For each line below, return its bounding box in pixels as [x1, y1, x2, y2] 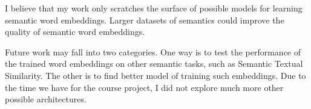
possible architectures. [5, 93, 87, 105]
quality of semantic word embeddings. [5, 25, 145, 38]
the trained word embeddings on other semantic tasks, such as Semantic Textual [5, 57, 303, 70]
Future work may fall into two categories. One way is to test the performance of [5, 45, 301, 58]
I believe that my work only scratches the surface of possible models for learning [5, 2, 303, 14]
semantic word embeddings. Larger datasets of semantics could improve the [5, 13, 284, 26]
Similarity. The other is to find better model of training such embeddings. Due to [5, 69, 306, 81]
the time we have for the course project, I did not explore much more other [5, 81, 284, 93]
